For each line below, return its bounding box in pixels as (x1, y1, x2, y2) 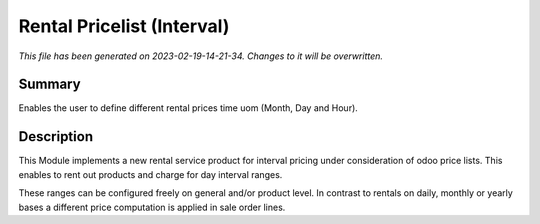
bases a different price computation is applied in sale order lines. (18, 201, 286, 213)
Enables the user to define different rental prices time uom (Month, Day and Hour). (18, 102, 359, 114)
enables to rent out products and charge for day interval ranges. (18, 168, 283, 180)
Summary (18, 76, 81, 93)
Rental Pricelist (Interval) (18, 15, 230, 37)
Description (18, 128, 94, 145)
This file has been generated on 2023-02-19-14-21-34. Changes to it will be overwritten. (18, 50, 384, 62)
